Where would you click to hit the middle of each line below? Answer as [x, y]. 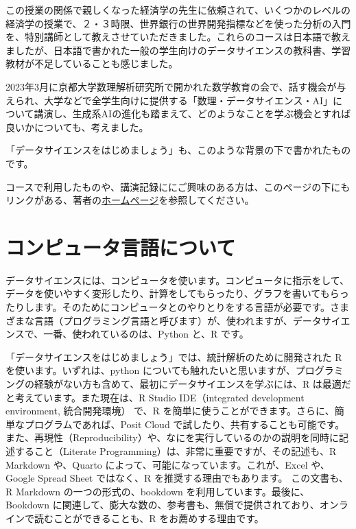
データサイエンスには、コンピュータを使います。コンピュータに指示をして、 [178, 280]
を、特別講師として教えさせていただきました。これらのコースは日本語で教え [178, 37]
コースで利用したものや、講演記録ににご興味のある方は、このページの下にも [178, 186]
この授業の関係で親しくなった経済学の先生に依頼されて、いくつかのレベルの [178, 10]
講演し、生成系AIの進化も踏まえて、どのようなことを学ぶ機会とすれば [192, 114]
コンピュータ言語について [121, 247]
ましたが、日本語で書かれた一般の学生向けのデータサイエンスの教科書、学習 [178, 50]
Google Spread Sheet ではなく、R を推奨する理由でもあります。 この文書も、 [177, 478]
